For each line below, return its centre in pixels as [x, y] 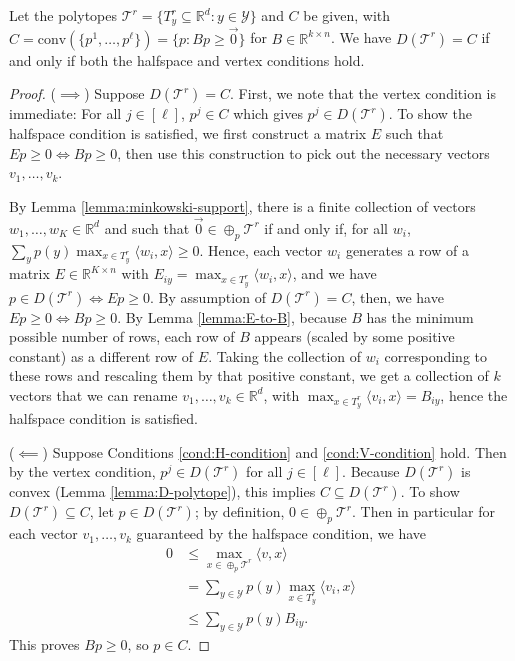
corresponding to [435, 355]
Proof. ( [32, 93]
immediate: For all [65, 113]
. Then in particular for [423, 511]
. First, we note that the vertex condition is [363, 93]
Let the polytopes [63, 15]
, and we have [334, 273]
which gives [268, 113]
